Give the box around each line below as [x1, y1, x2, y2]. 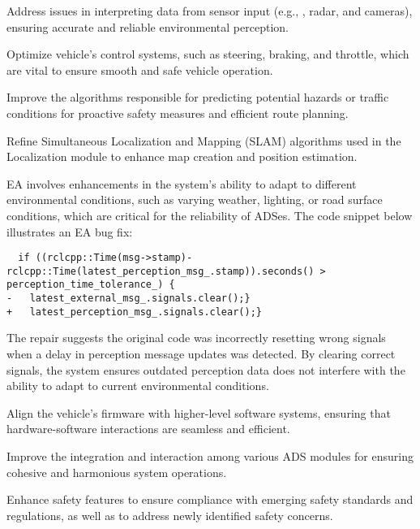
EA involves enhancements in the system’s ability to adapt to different [6, 175, 357, 192]
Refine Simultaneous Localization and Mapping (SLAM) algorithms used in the [6, 132, 401, 149]
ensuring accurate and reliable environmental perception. [6, 18, 289, 35]
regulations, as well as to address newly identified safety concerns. [6, 506, 333, 523]
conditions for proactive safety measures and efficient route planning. [6, 104, 349, 121]
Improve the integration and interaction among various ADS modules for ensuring [6, 447, 414, 464]
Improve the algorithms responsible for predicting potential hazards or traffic [6, 89, 389, 106]
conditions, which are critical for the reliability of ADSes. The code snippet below [6, 206, 413, 223]
